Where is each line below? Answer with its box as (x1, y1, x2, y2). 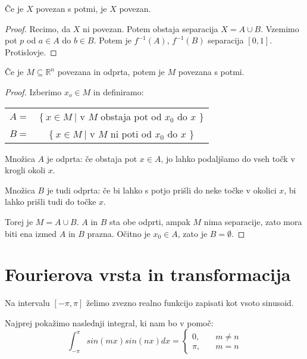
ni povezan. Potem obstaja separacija (83, 22, 218, 35)
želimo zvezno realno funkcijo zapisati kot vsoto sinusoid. (86, 296, 294, 309)
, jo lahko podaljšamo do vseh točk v (161, 152, 295, 164)
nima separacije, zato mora (203, 215, 302, 227)
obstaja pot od (101, 109, 162, 123)
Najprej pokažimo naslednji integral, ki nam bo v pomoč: (5, 316, 214, 329)
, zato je (177, 227, 208, 239)
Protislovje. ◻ (5, 45, 57, 58)
